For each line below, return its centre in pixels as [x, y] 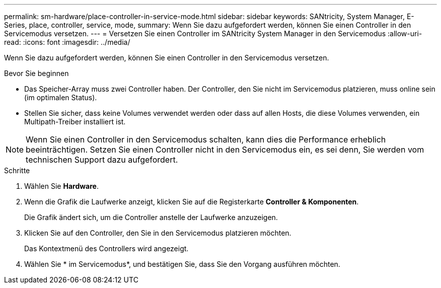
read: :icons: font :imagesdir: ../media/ [67, 42]
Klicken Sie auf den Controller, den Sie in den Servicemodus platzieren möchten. [158, 233]
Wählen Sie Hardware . [61, 186]
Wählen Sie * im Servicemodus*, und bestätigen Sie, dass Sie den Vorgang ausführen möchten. [182, 264]
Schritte [17, 170]
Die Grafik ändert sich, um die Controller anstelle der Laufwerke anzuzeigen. [151, 217]
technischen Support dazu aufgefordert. [102, 160]
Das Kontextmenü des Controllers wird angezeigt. [106, 248]
